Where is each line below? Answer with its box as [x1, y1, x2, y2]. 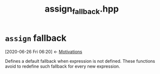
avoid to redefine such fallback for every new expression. [5, 63, 120, 69]
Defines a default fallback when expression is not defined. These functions [5, 58, 156, 64]
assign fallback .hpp [44, 3, 119, 16]
